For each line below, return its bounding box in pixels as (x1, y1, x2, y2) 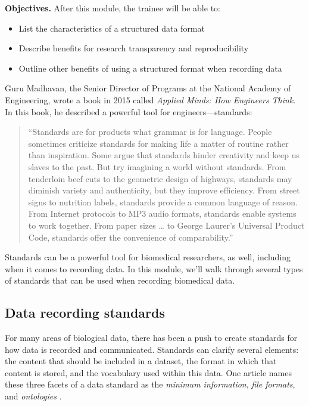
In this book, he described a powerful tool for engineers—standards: (5, 105, 252, 118)
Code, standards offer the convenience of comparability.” (28, 230, 233, 243)
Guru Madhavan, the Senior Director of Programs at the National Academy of (5, 82, 291, 94)
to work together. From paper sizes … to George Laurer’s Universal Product (28, 219, 305, 231)
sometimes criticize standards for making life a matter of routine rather (28, 137, 289, 149)
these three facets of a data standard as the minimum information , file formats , (5, 378, 295, 390)
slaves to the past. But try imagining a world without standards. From (28, 160, 286, 173)
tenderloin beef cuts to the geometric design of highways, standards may (28, 172, 292, 184)
